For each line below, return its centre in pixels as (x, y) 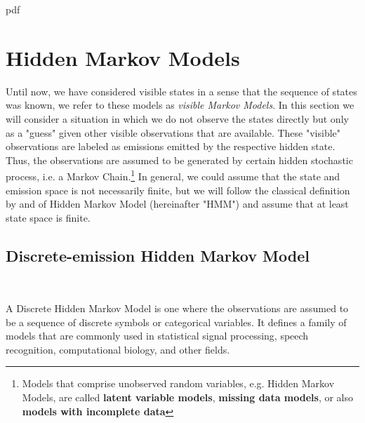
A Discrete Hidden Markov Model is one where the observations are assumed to (177, 308)
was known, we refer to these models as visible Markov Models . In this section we (180, 105)
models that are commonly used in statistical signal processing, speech (157, 336)
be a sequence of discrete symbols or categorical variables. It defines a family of (176, 322)
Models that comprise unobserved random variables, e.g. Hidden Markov (178, 383)
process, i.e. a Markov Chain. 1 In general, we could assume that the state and (173, 175)
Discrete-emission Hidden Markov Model (158, 255)
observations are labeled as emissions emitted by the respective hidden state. (171, 146)
